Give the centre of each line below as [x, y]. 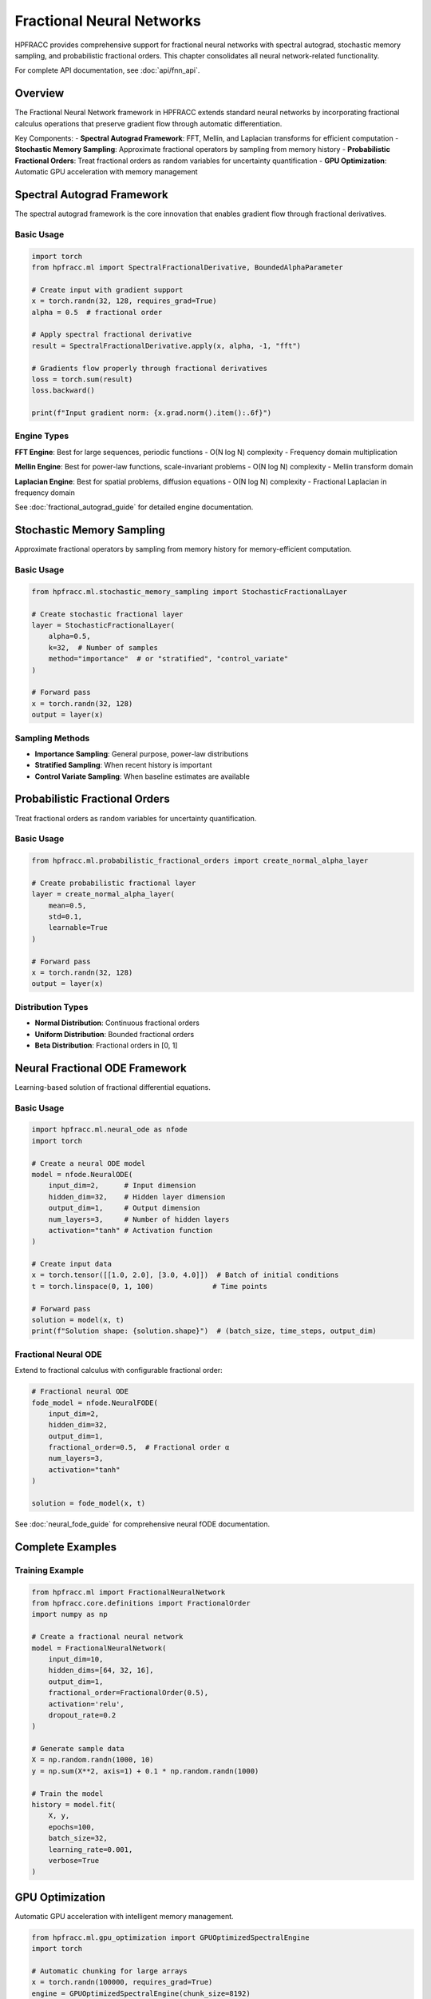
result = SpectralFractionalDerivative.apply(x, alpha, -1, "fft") [166, 345]
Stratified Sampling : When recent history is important [123, 765]
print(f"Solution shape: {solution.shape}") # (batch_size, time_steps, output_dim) [204, 1331]
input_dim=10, [76, 1659]
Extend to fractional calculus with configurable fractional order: [119, 1371]
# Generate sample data [78, 1749]
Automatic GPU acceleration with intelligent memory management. [125, 1916]
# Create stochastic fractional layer [107, 614]
